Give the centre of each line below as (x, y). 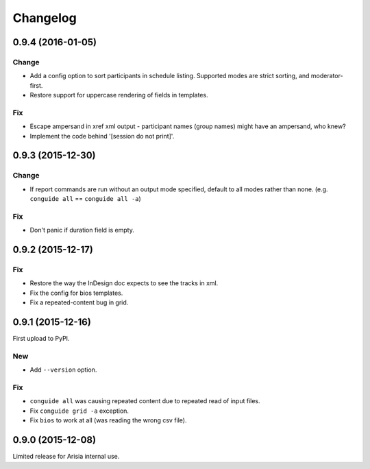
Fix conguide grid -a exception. (79, 411)
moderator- (327, 76)
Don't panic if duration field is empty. (82, 230)
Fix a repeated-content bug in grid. (79, 302)
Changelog (45, 18)
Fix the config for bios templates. (76, 293)
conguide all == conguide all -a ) (86, 199)
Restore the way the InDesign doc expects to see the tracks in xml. (124, 283)
